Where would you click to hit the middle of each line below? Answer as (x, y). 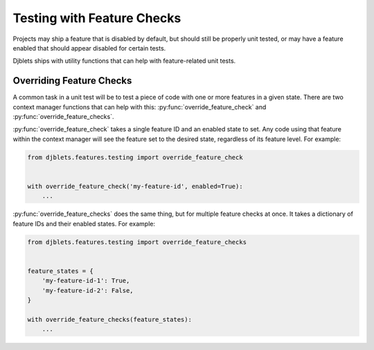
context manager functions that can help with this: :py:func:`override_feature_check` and (140, 107)
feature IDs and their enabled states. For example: (84, 223)
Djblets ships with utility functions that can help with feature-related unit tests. (124, 61)
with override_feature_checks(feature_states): (109, 319)
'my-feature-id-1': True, (86, 281)
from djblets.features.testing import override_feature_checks (137, 242)
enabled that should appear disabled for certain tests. (89, 48)
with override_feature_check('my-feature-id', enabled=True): (135, 186)
